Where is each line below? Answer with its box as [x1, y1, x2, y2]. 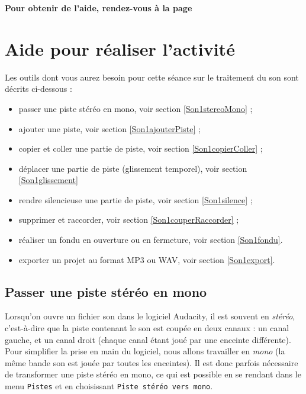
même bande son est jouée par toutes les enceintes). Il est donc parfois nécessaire [5, 356, 298, 369]
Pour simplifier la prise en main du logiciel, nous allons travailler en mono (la [5, 345, 285, 357]
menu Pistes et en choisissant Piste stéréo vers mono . [5, 380, 213, 392]
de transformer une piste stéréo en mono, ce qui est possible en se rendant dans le [5, 368, 301, 380]
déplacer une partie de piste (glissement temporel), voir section [18, 162, 247, 174]
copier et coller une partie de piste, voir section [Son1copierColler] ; [18, 142, 263, 155]
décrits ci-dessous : [5, 82, 72, 95]
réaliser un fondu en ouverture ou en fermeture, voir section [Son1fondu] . [18, 233, 283, 246]
